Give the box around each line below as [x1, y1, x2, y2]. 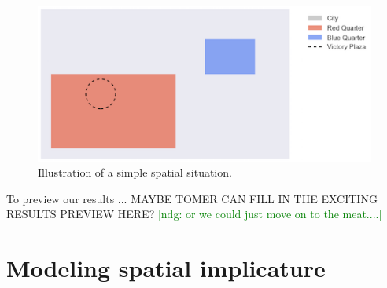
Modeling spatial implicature [6, 252, 326, 284]
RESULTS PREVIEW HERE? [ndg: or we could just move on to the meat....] [6, 206, 382, 222]
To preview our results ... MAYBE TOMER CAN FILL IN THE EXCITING [6, 190, 378, 206]
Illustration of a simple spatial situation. [38, 164, 232, 180]
